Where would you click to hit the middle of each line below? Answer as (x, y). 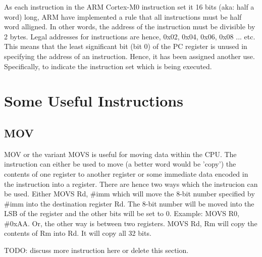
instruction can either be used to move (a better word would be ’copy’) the (120, 164)
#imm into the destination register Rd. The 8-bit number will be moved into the (129, 203)
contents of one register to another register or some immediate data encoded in (126, 173)
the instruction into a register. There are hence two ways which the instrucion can (131, 184)
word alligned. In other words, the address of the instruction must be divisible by (130, 27)
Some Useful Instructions (94, 101)
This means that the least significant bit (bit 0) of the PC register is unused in (126, 46)
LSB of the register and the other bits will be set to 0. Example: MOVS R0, (122, 213)
